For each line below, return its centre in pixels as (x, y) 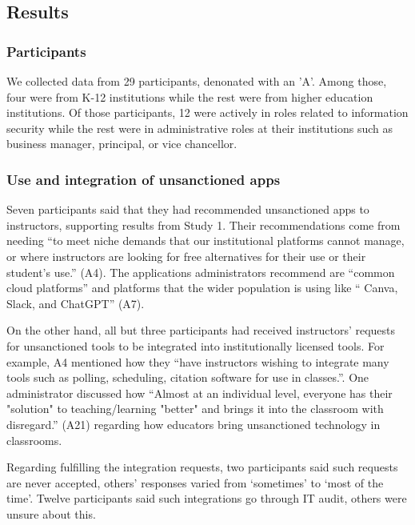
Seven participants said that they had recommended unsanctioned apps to (188, 209)
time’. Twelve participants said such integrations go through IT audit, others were (207, 498)
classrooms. (34, 440)
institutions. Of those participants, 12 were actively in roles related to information (207, 112)
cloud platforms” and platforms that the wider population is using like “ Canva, (202, 288)
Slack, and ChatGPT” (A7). (76, 303)
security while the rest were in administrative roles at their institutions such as (200, 128)
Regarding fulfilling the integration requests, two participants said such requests (202, 467)
